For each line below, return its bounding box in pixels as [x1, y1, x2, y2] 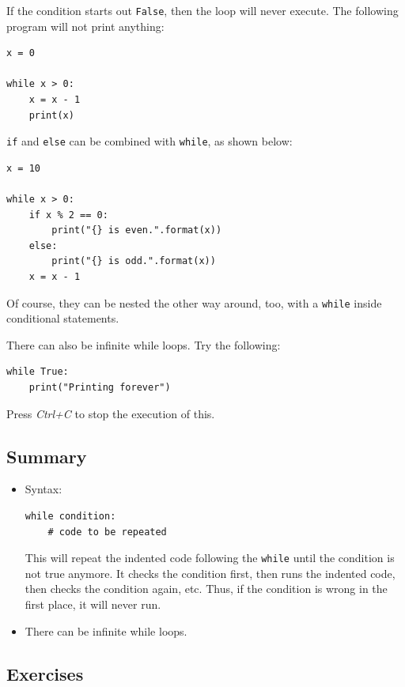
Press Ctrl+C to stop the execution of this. [6, 405, 215, 421]
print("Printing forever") [28, 382, 171, 394]
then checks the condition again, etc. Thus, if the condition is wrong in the [25, 580, 388, 597]
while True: [6, 366, 69, 378]
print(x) [28, 109, 74, 121]
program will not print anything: [6, 17, 165, 34]
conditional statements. [6, 310, 119, 327]
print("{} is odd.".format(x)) [51, 255, 216, 267]
